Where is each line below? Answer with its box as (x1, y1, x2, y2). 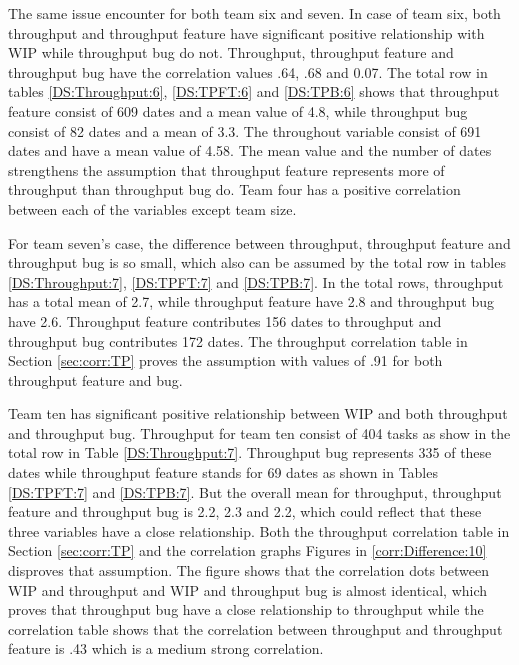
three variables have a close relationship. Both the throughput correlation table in (8, 520, 510, 541)
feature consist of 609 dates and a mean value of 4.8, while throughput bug (8, 100, 468, 121)
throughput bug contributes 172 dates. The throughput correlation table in (8, 330, 468, 351)
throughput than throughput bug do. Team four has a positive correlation (8, 179, 461, 200)
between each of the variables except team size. (8, 198, 297, 219)
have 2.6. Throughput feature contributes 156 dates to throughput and (8, 310, 442, 331)
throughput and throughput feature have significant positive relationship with (8, 22, 485, 43)
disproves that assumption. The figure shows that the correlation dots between (8, 560, 489, 581)
